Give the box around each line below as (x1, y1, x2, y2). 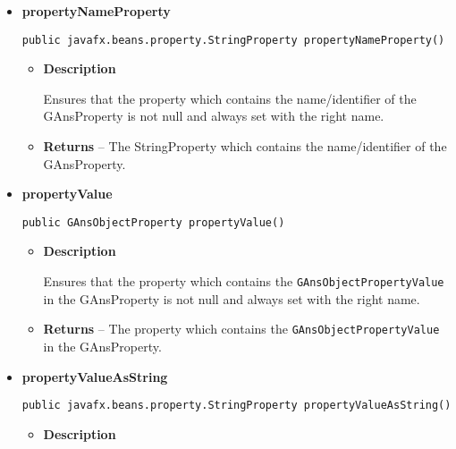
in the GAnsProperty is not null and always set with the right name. (43, 289, 420, 308)
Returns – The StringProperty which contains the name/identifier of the (43, 137, 447, 156)
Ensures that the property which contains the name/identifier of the (43, 89, 417, 107)
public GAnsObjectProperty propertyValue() (21, 216, 285, 229)
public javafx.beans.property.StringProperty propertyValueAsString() (21, 399, 452, 412)
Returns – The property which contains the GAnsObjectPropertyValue (43, 319, 440, 338)
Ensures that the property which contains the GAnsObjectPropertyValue (43, 272, 444, 291)
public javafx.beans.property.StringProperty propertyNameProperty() (21, 33, 445, 47)
